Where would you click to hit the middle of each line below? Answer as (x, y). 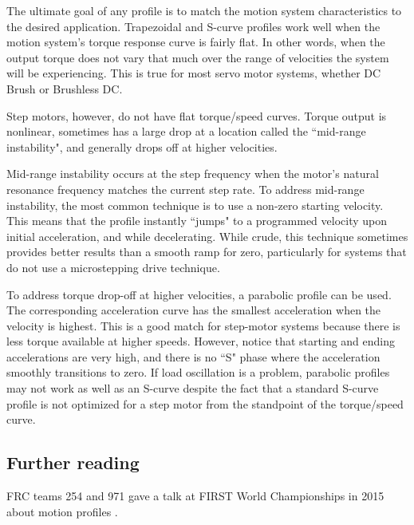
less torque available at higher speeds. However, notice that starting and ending (201, 341)
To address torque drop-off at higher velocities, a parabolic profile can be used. (199, 294)
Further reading (73, 462)
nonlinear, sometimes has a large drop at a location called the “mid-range (186, 131)
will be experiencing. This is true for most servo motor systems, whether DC (194, 73)
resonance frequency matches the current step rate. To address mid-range (185, 189)
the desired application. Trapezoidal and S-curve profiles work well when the (193, 26)
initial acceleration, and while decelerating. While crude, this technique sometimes (207, 236)
